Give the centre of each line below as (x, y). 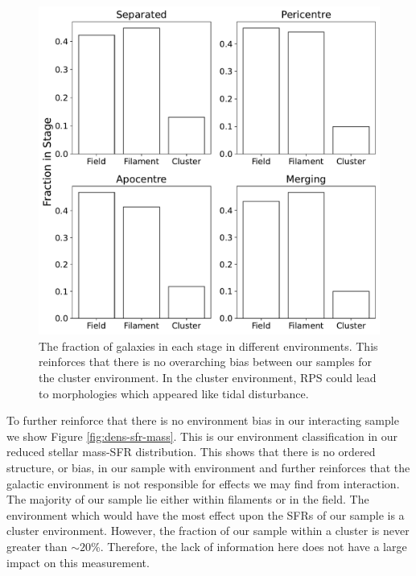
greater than (37, 546)
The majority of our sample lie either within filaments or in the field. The (188, 499)
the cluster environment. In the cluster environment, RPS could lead (208, 378)
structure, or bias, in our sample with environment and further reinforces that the (208, 468)
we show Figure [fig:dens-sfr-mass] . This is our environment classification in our (202, 436)
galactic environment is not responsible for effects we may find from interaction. (203, 483)
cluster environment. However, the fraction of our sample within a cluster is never (208, 531)
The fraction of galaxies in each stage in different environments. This (208, 346)
